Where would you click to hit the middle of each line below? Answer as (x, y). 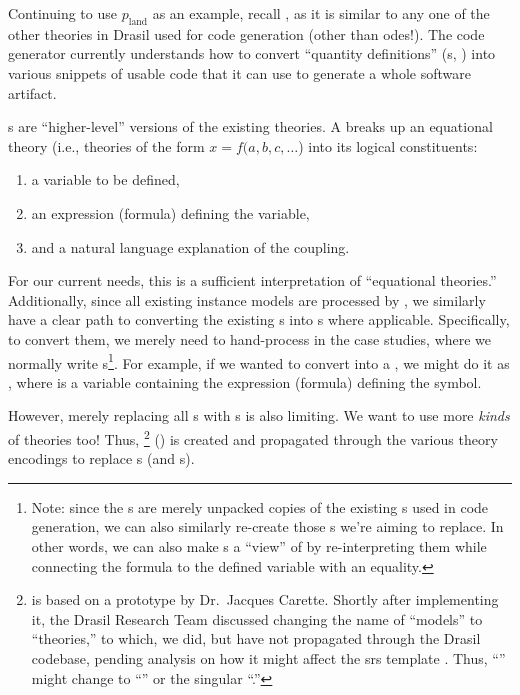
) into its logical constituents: (388, 145)
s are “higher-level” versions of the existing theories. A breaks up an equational (250, 126)
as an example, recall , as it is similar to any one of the (321, 13)
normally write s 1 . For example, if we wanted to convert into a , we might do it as (259, 361)
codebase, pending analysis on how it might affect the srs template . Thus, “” (268, 657)
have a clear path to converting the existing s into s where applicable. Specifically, (259, 319)
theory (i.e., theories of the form (106, 145)
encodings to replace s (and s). (101, 458)
